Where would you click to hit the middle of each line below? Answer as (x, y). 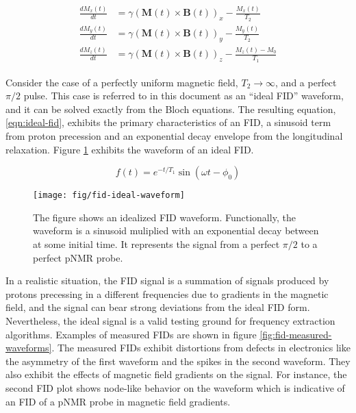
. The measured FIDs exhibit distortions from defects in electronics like (201, 348)
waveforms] (29, 348)
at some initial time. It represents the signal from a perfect (156, 244)
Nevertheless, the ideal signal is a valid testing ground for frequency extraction (170, 321)
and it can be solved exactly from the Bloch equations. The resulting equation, (171, 109)
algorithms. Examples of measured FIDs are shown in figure (131, 334)
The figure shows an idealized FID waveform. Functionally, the (164, 217)
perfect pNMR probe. (78, 257)
